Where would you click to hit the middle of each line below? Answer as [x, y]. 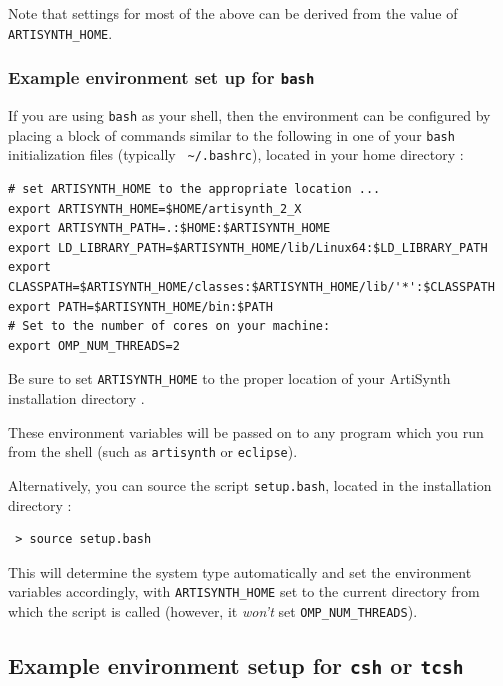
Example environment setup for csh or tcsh [236, 664]
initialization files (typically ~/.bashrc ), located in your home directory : [236, 154]
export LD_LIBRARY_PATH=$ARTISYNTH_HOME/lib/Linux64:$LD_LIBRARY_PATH [248, 247]
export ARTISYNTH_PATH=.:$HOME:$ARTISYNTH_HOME [169, 228]
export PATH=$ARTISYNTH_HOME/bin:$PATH [140, 306]
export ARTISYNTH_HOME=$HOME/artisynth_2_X [155, 208]
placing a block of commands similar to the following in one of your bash [231, 134]
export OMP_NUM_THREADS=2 [94, 345]
